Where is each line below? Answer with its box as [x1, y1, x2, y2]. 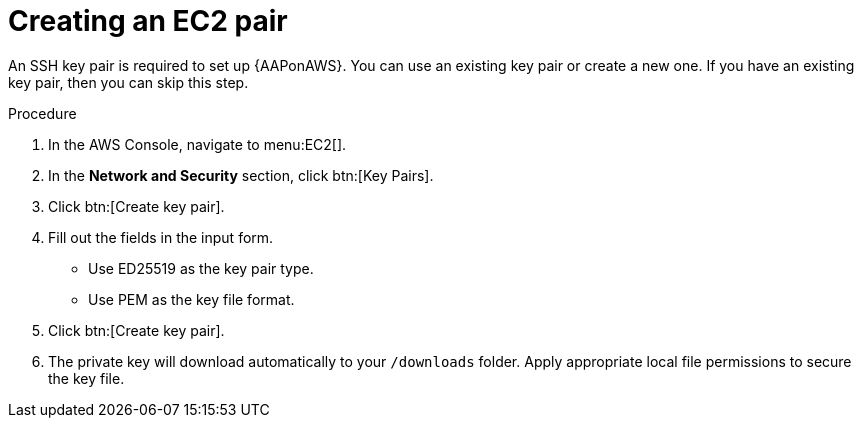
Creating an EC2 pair [8, 4, 288, 38]
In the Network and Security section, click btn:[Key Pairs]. [48, 166, 434, 184]
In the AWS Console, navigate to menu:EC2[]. [48, 135, 347, 153]
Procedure [8, 104, 77, 122]
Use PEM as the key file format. [88, 290, 295, 308]
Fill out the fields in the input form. [48, 228, 274, 246]
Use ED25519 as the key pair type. [88, 259, 314, 277]
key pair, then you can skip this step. [8, 73, 249, 91]
